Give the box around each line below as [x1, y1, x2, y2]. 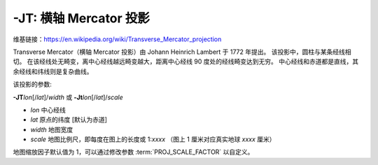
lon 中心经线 [30, 106, 66, 114]
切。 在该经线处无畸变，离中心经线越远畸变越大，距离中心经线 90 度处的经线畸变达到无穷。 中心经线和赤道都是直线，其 [13, 57, 359, 66]
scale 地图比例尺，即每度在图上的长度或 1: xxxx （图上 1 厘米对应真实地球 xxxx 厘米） [30, 135, 276, 143]
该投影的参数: [13, 80, 52, 89]
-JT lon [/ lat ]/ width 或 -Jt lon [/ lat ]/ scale [13, 93, 124, 101]
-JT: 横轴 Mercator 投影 [13, 10, 150, 26]
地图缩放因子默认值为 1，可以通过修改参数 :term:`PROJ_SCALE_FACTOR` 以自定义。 [13, 148, 254, 157]
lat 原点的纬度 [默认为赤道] [30, 115, 108, 124]
